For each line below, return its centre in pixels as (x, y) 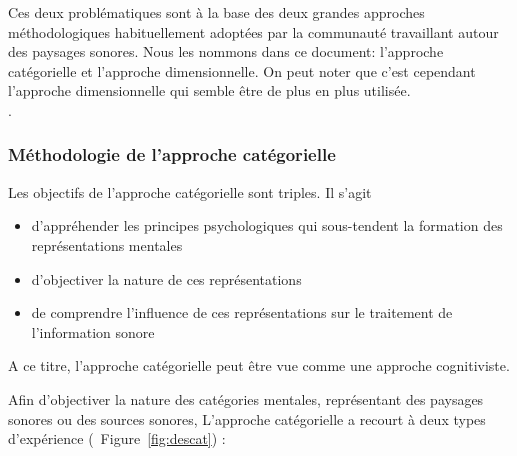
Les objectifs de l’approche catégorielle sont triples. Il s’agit (190, 191)
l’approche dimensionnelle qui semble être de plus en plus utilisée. (209, 90)
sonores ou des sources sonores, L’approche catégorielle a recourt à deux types (247, 418)
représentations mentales (107, 244)
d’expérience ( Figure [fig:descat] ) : (117, 438)
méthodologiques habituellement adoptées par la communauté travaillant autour (253, 31)
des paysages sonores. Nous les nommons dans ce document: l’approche (226, 51)
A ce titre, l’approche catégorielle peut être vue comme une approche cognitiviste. (259, 365)
